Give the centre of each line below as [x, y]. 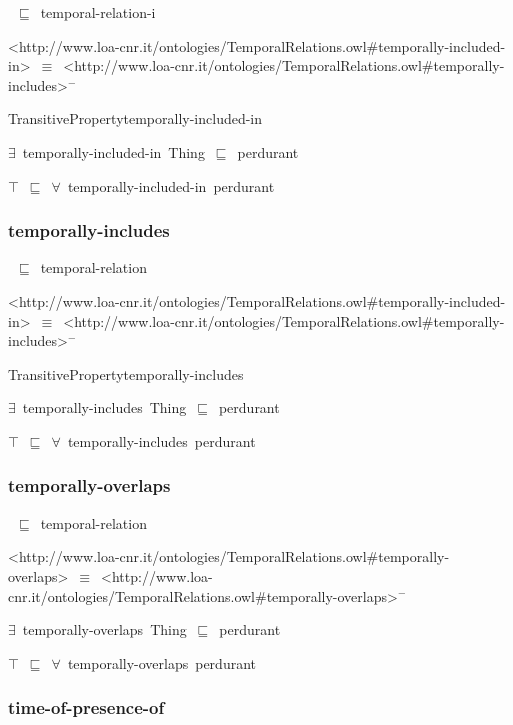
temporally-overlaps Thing [104, 629]
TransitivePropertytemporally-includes [126, 373]
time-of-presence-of [86, 707]
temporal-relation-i [98, 12]
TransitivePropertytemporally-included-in [135, 118]
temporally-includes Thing [104, 407]
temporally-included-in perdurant [171, 185]
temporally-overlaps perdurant [161, 662]
